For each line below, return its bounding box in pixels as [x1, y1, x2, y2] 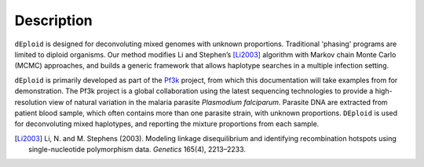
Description [14, 12, 93, 29]
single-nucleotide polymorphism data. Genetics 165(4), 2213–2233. [28, 145, 247, 154]
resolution [14, 97, 47, 107]
